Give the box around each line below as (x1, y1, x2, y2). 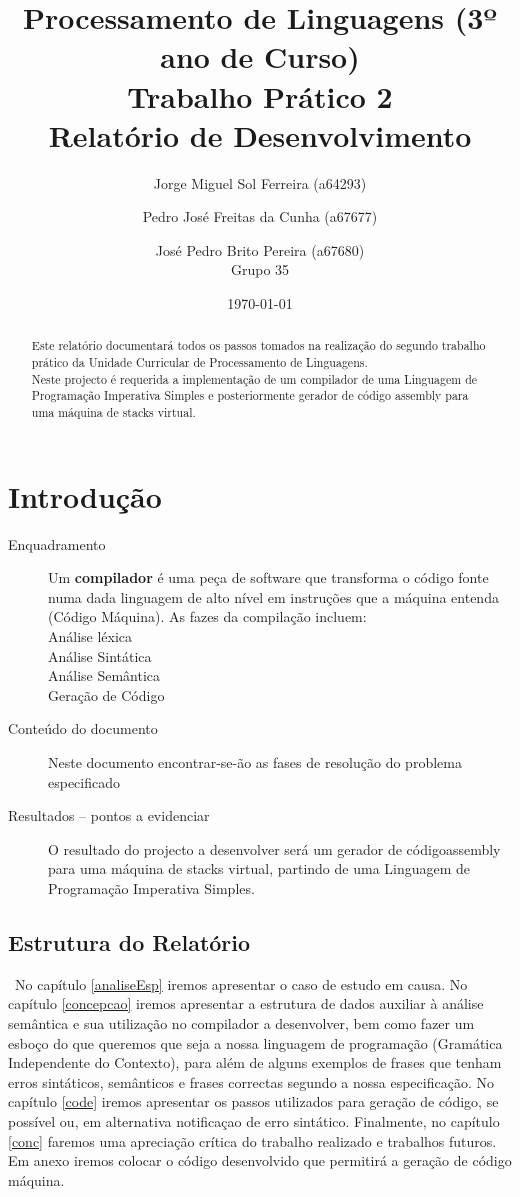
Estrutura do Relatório (8, 926, 251, 957)
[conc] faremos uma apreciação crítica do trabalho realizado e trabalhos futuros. (8, 1130, 497, 1151)
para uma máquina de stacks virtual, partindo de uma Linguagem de (48, 858, 471, 879)
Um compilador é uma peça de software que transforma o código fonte (48, 567, 489, 588)
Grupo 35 (230, 259, 290, 280)
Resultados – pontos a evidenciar (8, 805, 210, 826)
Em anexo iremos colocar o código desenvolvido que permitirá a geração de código (8, 1150, 512, 1171)
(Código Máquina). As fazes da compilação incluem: (48, 606, 367, 627)
